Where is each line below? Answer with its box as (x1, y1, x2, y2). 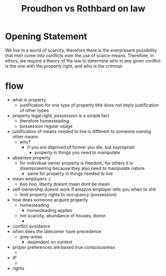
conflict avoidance (12, 223, 51, 229)
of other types (19, 107, 49, 113)
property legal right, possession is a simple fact (12, 112, 110, 118)
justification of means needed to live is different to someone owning (12, 128, 151, 134)
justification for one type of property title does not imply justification (19, 102, 160, 108)
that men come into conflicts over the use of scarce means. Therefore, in (5, 53, 155, 58)
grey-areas (19, 233, 43, 239)
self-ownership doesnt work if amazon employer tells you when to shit (12, 186, 156, 192)
